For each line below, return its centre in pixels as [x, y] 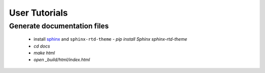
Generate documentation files [59, 26]
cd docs [42, 46]
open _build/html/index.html [62, 60]
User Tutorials [39, 13]
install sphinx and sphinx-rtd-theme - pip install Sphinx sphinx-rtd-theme [110, 39]
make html [44, 53]
